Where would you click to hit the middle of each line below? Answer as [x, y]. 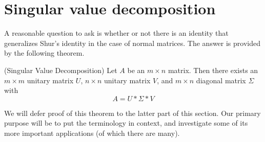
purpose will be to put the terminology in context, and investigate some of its [126, 123]
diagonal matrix [221, 80]
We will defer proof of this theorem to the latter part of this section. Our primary [132, 113]
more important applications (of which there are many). [92, 133]
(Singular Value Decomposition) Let [61, 70]
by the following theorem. [44, 53]
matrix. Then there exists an [213, 70]
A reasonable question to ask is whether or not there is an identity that [116, 33]
